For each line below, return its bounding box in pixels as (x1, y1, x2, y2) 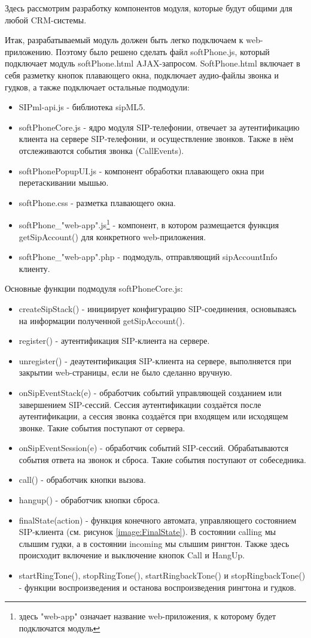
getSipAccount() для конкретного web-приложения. (19, 230, 206, 243)
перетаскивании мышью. (19, 176, 109, 189)
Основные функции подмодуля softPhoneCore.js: (5, 282, 183, 295)
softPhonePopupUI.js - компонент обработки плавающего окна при (19, 164, 264, 177)
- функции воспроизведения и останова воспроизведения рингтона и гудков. (19, 580, 297, 593)
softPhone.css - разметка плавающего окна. (19, 196, 176, 208)
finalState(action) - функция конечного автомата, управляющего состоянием (19, 513, 297, 526)
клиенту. (19, 262, 50, 274)
